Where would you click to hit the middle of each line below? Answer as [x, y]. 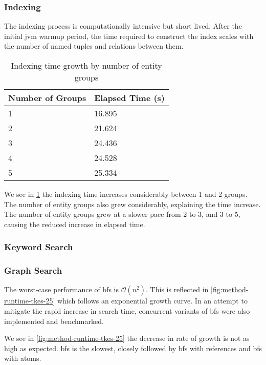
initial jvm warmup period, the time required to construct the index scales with [129, 36]
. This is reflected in [177, 289]
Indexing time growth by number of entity [86, 65]
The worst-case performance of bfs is [62, 289]
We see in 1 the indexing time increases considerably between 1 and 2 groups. [126, 194]
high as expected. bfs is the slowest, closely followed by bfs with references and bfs [133, 348]
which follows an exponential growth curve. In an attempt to [152, 301]
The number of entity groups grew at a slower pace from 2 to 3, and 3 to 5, [122, 214]
